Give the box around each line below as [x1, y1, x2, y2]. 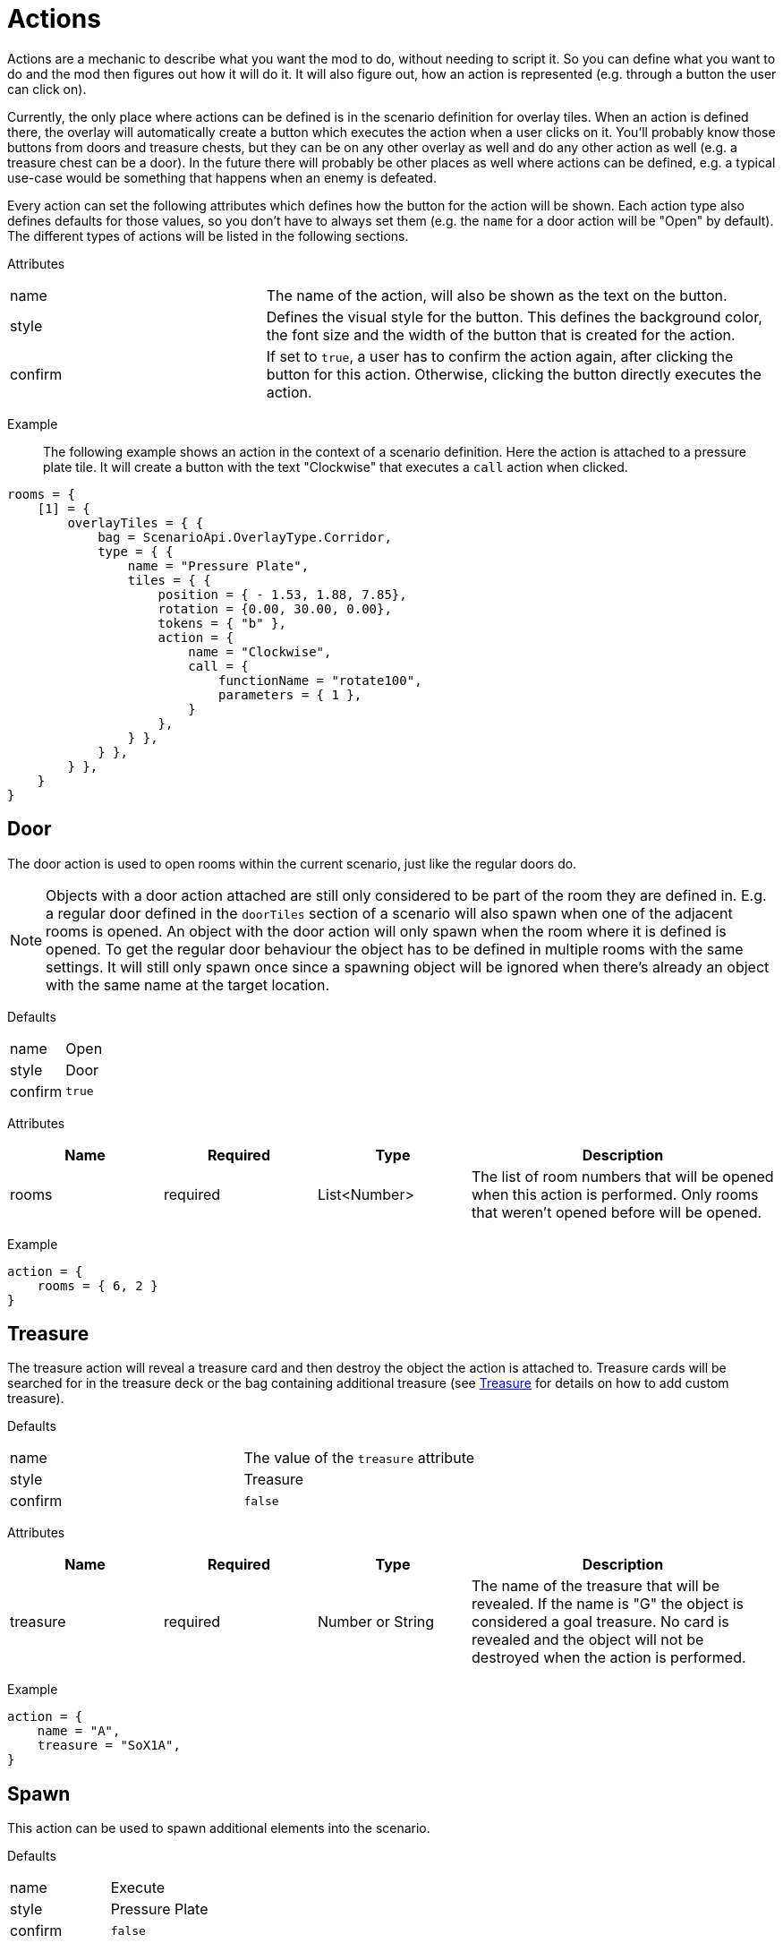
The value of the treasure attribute [243, 1449, 475, 1468]
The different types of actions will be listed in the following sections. [7, 227, 409, 244]
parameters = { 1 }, [218, 687, 362, 702]
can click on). [7, 81, 87, 97]
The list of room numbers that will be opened [472, 1167, 774, 1185]
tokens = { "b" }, [157, 615, 286, 630]
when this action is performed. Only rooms [472, 1185, 759, 1203]
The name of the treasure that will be [472, 1577, 720, 1596]
